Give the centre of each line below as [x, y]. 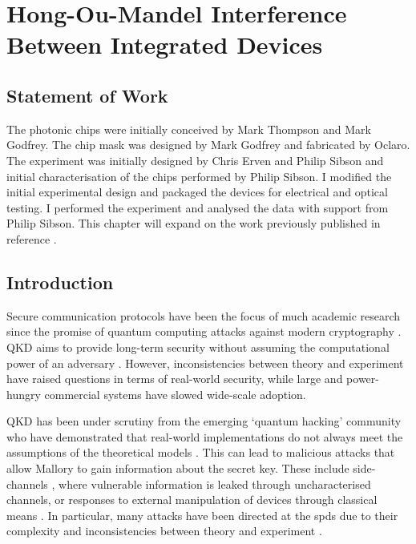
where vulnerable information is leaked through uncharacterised [215, 484]
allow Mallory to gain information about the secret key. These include [178, 468]
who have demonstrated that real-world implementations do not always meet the [205, 436]
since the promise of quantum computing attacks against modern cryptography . [204, 331]
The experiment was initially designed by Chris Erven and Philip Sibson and [195, 160]
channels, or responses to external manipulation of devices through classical [192, 500]
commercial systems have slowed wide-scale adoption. [175, 394]
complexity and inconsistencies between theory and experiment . [164, 531]
